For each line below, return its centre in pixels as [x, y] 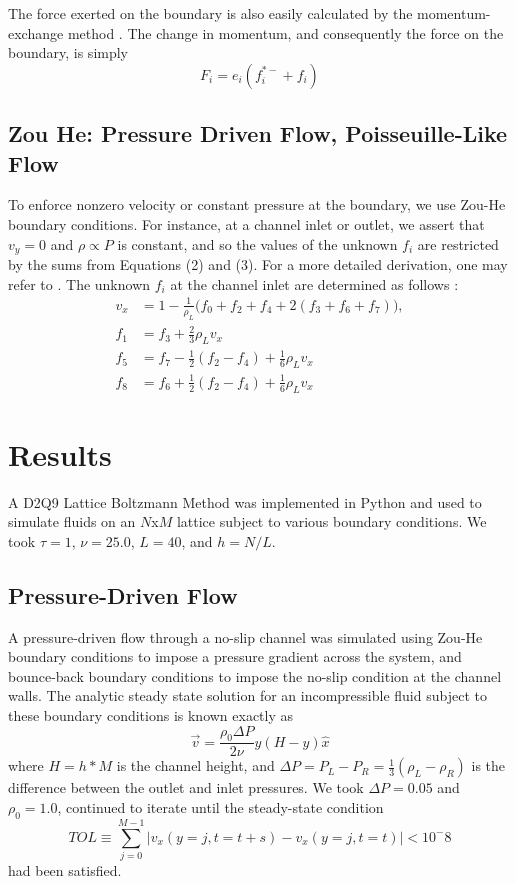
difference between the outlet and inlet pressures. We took [186, 787]
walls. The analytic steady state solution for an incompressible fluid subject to [247, 695]
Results [60, 453]
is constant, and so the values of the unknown [257, 243]
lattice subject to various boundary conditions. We [331, 521]
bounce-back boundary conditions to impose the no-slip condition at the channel [255, 675]
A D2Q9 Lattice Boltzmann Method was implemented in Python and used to [245, 501]
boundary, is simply [68, 52]
